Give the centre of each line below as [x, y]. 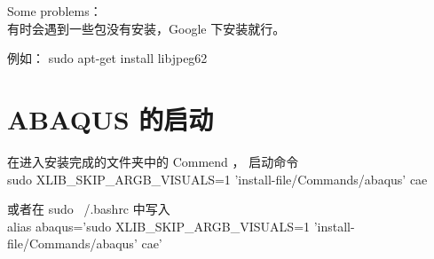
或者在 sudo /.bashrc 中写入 [89, 209]
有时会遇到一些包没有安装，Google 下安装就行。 [146, 28]
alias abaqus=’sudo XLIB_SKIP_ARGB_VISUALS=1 [159, 226]
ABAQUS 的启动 [110, 118]
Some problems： [55, 11]
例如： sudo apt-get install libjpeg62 [107, 58]
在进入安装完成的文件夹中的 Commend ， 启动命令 [153, 161]
